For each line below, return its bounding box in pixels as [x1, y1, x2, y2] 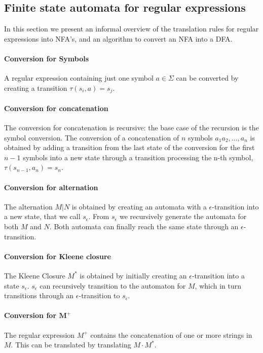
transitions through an [4, 290, 74, 301]
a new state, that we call [4, 211, 81, 222]
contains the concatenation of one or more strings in [90, 329, 252, 340]
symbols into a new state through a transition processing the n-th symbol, [23, 152, 253, 162]
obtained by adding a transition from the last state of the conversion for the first [4, 142, 255, 153]
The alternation [4, 201, 53, 211]
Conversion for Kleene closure [4, 251, 111, 261]
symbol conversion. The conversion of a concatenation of [4, 132, 179, 143]
